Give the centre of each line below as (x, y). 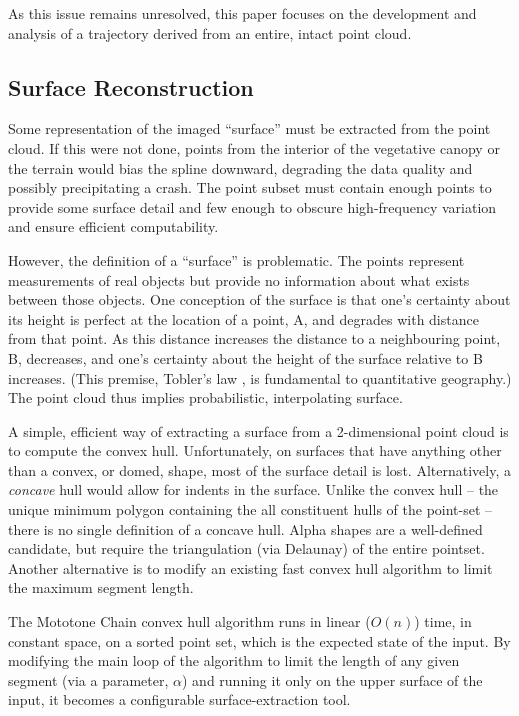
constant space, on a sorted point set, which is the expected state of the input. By (259, 640)
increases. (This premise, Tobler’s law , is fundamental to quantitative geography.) (260, 377)
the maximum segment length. (101, 587)
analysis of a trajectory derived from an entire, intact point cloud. (210, 32)
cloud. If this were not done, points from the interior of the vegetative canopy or (254, 147)
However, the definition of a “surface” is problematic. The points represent (236, 259)
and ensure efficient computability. (113, 226)
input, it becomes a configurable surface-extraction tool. (179, 699)
